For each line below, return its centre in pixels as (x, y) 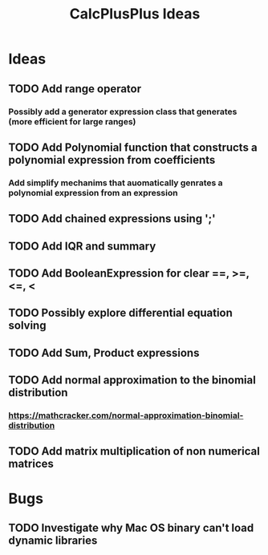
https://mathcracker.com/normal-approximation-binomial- (126, 415)
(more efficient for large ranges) (72, 121)
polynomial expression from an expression (93, 192)
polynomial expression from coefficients (112, 160)
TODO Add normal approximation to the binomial (132, 381)
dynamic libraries (53, 541)
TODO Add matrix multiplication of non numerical (134, 451)
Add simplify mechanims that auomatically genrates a (116, 183)
